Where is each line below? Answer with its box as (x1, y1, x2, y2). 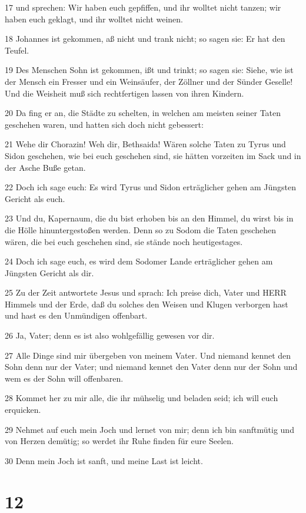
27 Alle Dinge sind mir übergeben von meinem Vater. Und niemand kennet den (5, 349, 291, 361)
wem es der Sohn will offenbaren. (5, 372, 124, 384)
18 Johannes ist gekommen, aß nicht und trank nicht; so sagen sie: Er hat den (5, 32, 285, 45)
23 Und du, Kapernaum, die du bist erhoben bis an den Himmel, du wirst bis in (5, 212, 294, 224)
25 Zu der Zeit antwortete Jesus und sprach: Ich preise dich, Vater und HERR (5, 286, 287, 299)
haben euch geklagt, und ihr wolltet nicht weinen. (5, 12, 184, 25)
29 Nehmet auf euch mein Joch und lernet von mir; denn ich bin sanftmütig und (5, 423, 294, 435)
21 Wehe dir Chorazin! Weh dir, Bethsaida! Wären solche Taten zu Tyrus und (5, 138, 286, 150)
